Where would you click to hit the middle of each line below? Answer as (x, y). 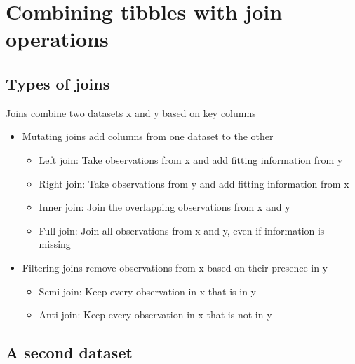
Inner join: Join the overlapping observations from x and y (165, 207)
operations (57, 39)
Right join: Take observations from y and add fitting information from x (194, 183)
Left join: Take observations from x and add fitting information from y (191, 159)
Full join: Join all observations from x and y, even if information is (182, 230)
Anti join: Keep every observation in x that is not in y (155, 315)
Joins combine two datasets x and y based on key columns (131, 112)
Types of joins (58, 83)
